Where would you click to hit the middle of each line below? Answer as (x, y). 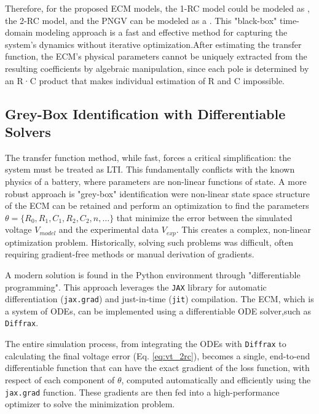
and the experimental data (109, 229)
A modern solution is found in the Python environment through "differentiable (153, 274)
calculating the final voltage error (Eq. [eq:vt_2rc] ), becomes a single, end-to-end (158, 355)
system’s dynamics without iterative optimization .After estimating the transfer (153, 44)
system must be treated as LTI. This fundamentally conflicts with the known (150, 169)
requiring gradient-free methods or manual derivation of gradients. (130, 254)
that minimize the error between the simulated (204, 217)
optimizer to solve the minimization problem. (90, 404)
